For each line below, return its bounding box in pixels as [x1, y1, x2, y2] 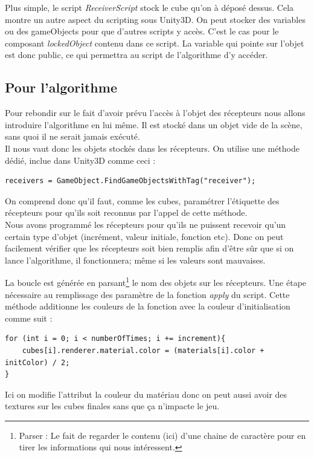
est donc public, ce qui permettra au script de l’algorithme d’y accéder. [5, 48, 268, 61]
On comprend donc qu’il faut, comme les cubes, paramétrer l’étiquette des [5, 194, 280, 207]
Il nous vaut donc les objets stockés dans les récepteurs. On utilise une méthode [5, 141, 300, 154]
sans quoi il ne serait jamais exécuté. [5, 130, 140, 143]
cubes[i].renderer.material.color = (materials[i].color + [22, 346, 264, 355]
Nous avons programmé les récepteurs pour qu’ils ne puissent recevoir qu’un [5, 218, 286, 230]
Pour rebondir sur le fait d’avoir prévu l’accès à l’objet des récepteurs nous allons [5, 106, 306, 119]
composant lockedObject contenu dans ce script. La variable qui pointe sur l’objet [5, 36, 304, 49]
